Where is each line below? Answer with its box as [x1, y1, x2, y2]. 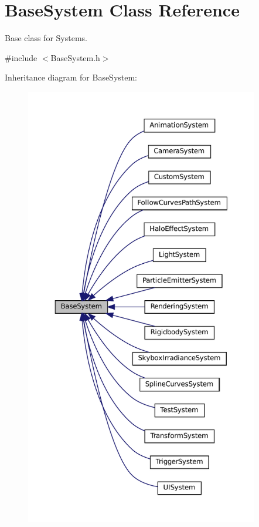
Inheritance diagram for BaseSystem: [5, 71, 138, 83]
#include [5, 51, 38, 63]
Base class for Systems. [5, 32, 87, 44]
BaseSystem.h [50, 51, 100, 63]
